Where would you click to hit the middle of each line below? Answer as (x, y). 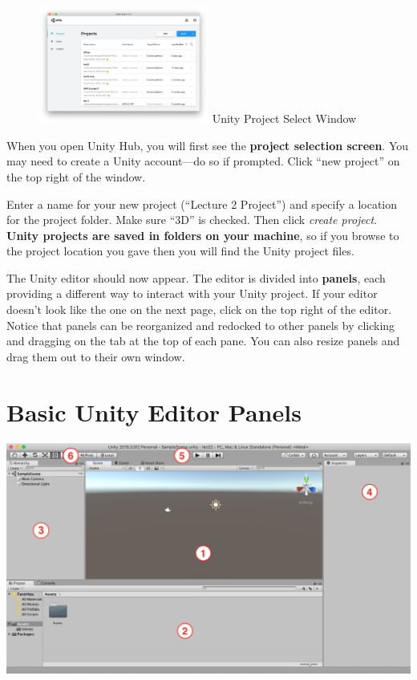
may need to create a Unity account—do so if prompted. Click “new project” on (203, 161)
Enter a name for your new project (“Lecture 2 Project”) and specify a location (202, 204)
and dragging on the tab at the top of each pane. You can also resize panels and (203, 341)
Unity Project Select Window (284, 118)
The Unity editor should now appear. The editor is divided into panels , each (196, 277)
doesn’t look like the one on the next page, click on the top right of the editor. (199, 309)
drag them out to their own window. (96, 356)
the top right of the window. (76, 176)
